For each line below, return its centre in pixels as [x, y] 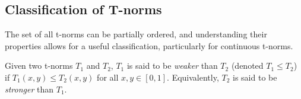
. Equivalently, [193, 77]
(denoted [247, 66]
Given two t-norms [39, 66]
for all [108, 77]
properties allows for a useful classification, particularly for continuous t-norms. [149, 45]
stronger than [29, 89]
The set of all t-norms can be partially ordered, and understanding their [136, 34]
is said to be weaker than [172, 66]
